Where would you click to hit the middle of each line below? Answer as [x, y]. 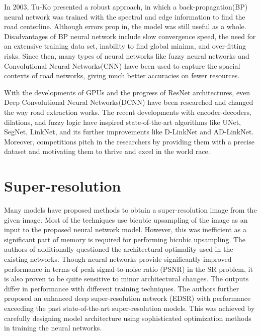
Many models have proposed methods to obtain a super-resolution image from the [130, 210]
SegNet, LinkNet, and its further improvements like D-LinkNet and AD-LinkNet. [129, 132]
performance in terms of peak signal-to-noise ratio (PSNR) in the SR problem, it [128, 269]
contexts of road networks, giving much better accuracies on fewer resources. [122, 75]
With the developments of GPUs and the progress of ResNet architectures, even [127, 92]
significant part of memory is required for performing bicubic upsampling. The [125, 239]
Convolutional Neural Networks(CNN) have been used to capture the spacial [122, 65]
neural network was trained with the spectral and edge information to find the [125, 16]
